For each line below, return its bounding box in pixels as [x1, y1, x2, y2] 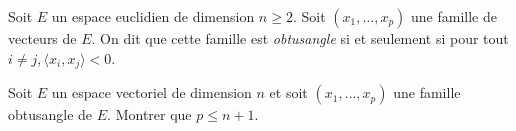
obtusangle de [8, 104, 93, 125]
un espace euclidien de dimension [51, 6, 255, 26]
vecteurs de [8, 28, 77, 48]
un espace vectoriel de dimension [51, 82, 252, 103]
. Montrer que [107, 104, 192, 125]
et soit [269, 82, 308, 103]
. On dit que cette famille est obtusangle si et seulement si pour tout [91, 28, 509, 48]
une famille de [411, 6, 497, 26]
